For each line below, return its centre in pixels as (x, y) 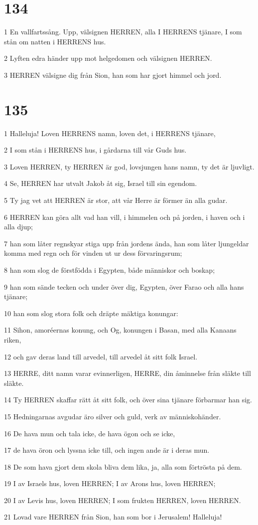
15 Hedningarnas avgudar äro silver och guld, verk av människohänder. (113, 416)
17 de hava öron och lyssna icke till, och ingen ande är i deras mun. (107, 450)
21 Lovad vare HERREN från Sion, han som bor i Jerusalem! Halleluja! (113, 517)
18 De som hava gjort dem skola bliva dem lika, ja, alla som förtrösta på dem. (123, 466)
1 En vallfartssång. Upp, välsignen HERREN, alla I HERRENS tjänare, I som (123, 32)
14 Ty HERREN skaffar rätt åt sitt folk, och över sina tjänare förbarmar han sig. (128, 400)
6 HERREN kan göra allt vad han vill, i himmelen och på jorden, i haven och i (125, 217)
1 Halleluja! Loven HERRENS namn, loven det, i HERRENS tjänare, (110, 133)
